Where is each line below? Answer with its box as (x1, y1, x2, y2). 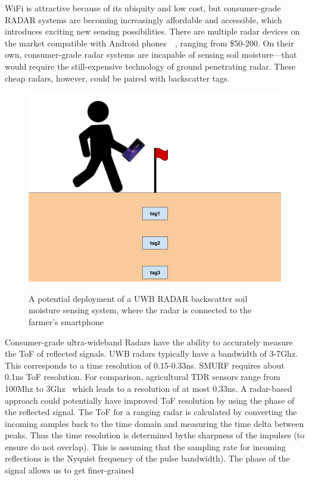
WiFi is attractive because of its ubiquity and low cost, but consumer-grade (5, 2, 281, 14)
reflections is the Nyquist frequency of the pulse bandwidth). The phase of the (5, 452, 290, 465)
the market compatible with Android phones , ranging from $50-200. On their (5, 36, 294, 49)
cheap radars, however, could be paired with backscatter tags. (5, 71, 230, 84)
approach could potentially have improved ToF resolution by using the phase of (5, 394, 295, 406)
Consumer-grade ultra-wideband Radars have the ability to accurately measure (5, 335, 293, 348)
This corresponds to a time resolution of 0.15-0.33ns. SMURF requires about (5, 359, 285, 371)
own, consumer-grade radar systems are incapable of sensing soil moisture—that (5, 48, 297, 61)
